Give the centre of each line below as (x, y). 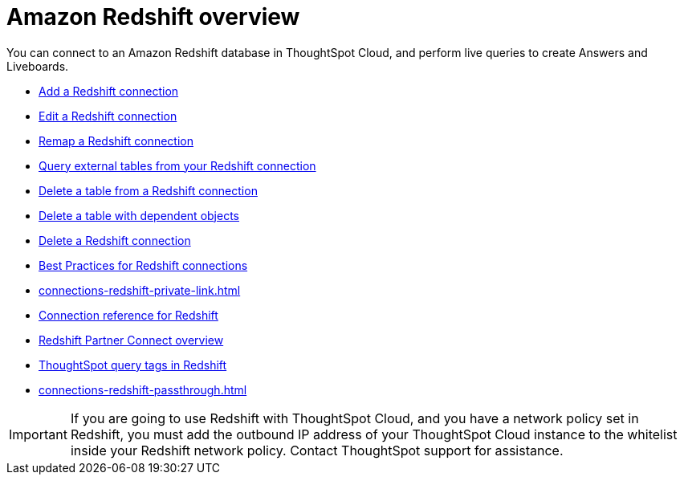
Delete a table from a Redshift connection (148, 190)
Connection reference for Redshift (128, 315)
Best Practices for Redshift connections (143, 265)
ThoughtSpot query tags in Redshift (133, 365)
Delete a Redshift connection (115, 240)
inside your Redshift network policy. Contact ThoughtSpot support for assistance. (317, 450)
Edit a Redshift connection (108, 116)
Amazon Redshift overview (153, 17)
